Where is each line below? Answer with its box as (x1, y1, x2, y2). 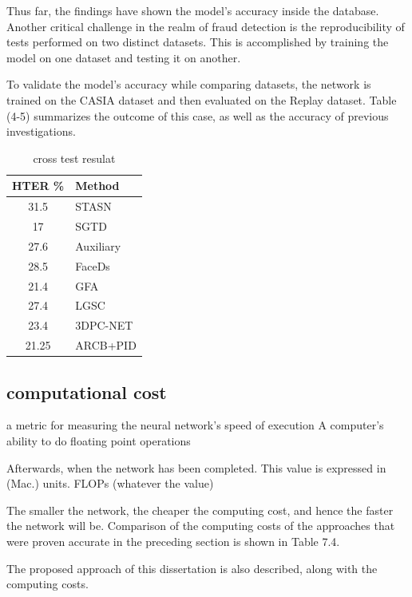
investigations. (6, 123, 76, 140)
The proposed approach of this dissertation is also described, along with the (6, 559, 378, 576)
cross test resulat (33, 149, 116, 166)
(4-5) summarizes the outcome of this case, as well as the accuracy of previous (6, 107, 389, 124)
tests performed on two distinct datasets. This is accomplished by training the (6, 34, 389, 50)
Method (75, 177, 120, 194)
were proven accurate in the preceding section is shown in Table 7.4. (6, 532, 340, 549)
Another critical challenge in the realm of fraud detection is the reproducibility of (6, 18, 405, 34)
